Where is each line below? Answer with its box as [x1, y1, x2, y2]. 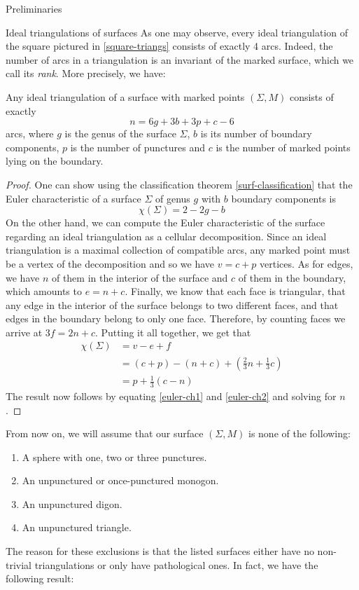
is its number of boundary [200, 126, 312, 141]
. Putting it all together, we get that [94, 324, 251, 339]
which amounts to [6, 284, 82, 299]
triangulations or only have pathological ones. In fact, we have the [34, 557, 318, 572]
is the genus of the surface [64, 126, 176, 141]
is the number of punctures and [70, 139, 206, 154]
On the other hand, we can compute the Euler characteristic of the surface [6, 215, 325, 230]
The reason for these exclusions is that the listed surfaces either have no [6, 544, 314, 558]
